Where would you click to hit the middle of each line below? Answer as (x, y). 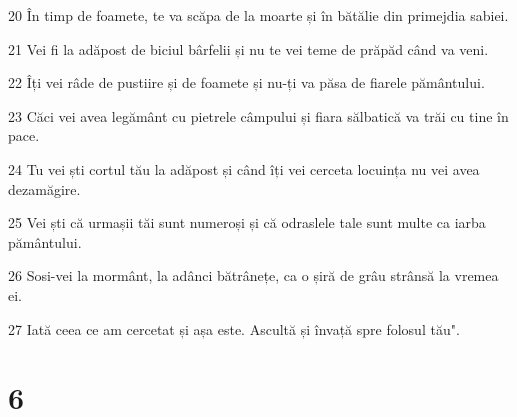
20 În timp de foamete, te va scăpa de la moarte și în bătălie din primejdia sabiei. (258, 15)
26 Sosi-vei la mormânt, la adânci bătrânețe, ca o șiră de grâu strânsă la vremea (253, 275)
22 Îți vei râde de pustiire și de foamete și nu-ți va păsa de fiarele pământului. (246, 82)
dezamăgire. (44, 188)
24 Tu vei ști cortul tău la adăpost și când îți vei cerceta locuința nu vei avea (244, 168)
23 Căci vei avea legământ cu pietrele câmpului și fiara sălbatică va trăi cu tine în (258, 115)
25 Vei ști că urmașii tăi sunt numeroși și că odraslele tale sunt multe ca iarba (247, 222)
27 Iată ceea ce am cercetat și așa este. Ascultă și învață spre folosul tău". (234, 328)
